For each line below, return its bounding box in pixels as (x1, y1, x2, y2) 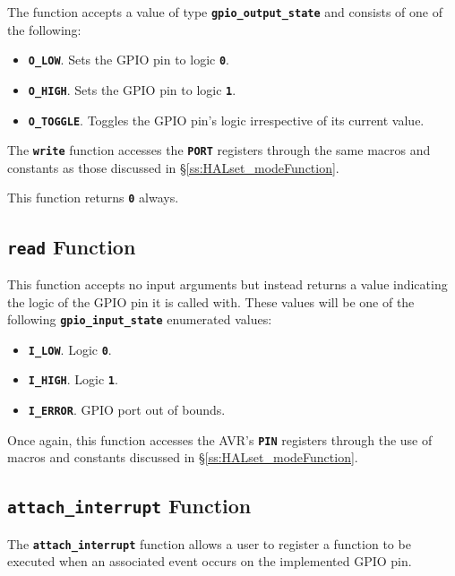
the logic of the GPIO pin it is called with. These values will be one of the (7, 292, 415, 311)
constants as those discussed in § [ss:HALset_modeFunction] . (7, 158, 339, 176)
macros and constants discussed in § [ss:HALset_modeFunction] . (7, 448, 358, 467)
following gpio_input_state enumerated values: (7, 310, 272, 329)
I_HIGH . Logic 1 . (28, 370, 118, 389)
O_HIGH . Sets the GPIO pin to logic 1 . (28, 80, 236, 99)
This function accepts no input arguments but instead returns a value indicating (7, 274, 448, 293)
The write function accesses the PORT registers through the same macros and (7, 141, 431, 159)
